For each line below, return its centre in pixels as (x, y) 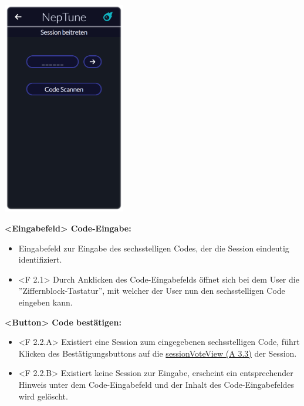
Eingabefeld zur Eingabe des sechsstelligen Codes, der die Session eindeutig (154, 248)
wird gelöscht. (43, 396)
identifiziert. (40, 259)
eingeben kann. (45, 302)
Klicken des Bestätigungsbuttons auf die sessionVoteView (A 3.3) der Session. (158, 353)
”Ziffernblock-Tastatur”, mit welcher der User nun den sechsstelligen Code (152, 291)
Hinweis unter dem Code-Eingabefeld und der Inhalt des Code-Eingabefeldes (156, 384)
